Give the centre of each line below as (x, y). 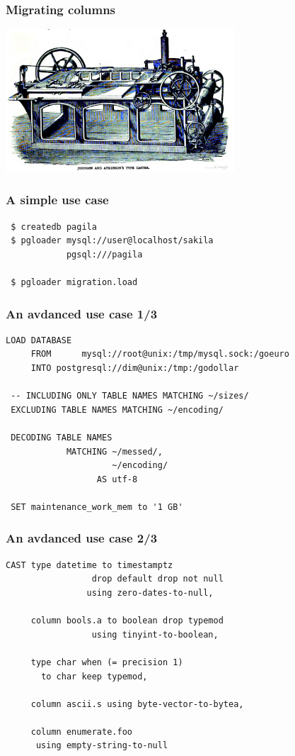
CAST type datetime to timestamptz (89, 565)
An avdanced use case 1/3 (82, 313)
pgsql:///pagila (104, 254)
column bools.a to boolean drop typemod (127, 621)
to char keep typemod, (94, 676)
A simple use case (57, 200)
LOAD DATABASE (39, 340)
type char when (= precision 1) (107, 662)
